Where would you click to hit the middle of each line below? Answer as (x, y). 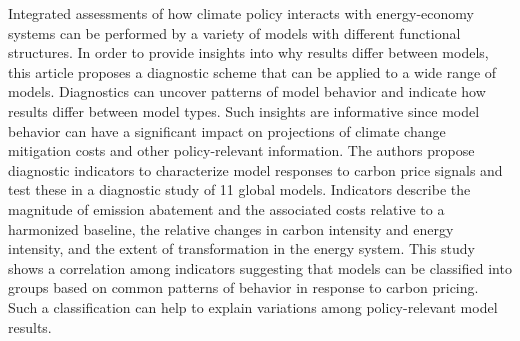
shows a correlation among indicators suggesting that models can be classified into (260, 267)
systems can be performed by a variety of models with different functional (234, 32)
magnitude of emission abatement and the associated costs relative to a (226, 208)
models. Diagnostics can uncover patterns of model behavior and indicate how (247, 91)
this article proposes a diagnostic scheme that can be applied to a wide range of (252, 71)
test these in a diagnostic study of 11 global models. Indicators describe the (239, 189)
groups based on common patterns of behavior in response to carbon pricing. (243, 287)
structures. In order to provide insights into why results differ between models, (248, 52)
